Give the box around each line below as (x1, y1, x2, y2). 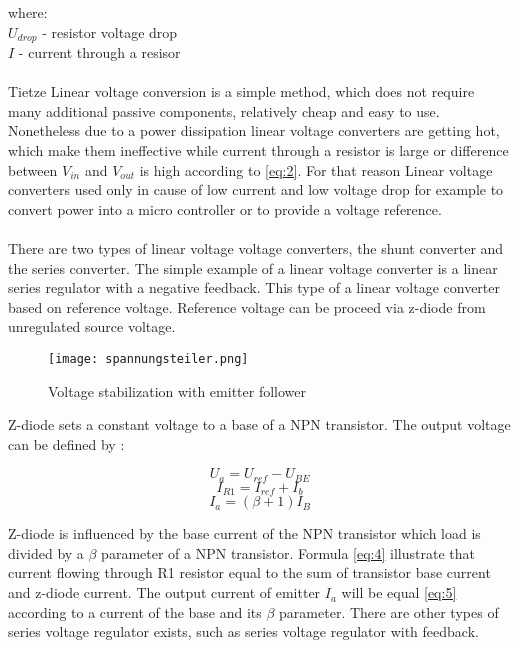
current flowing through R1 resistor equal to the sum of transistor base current (8, 562, 491, 583)
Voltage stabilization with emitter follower (48, 380, 306, 401)
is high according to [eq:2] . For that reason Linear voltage (139, 159, 493, 180)
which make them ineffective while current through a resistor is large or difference (8, 140, 509, 161)
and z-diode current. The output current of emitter (8, 582, 321, 603)
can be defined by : (8, 433, 125, 454)
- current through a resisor (18, 42, 181, 63)
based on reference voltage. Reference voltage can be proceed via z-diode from (8, 296, 486, 317)
